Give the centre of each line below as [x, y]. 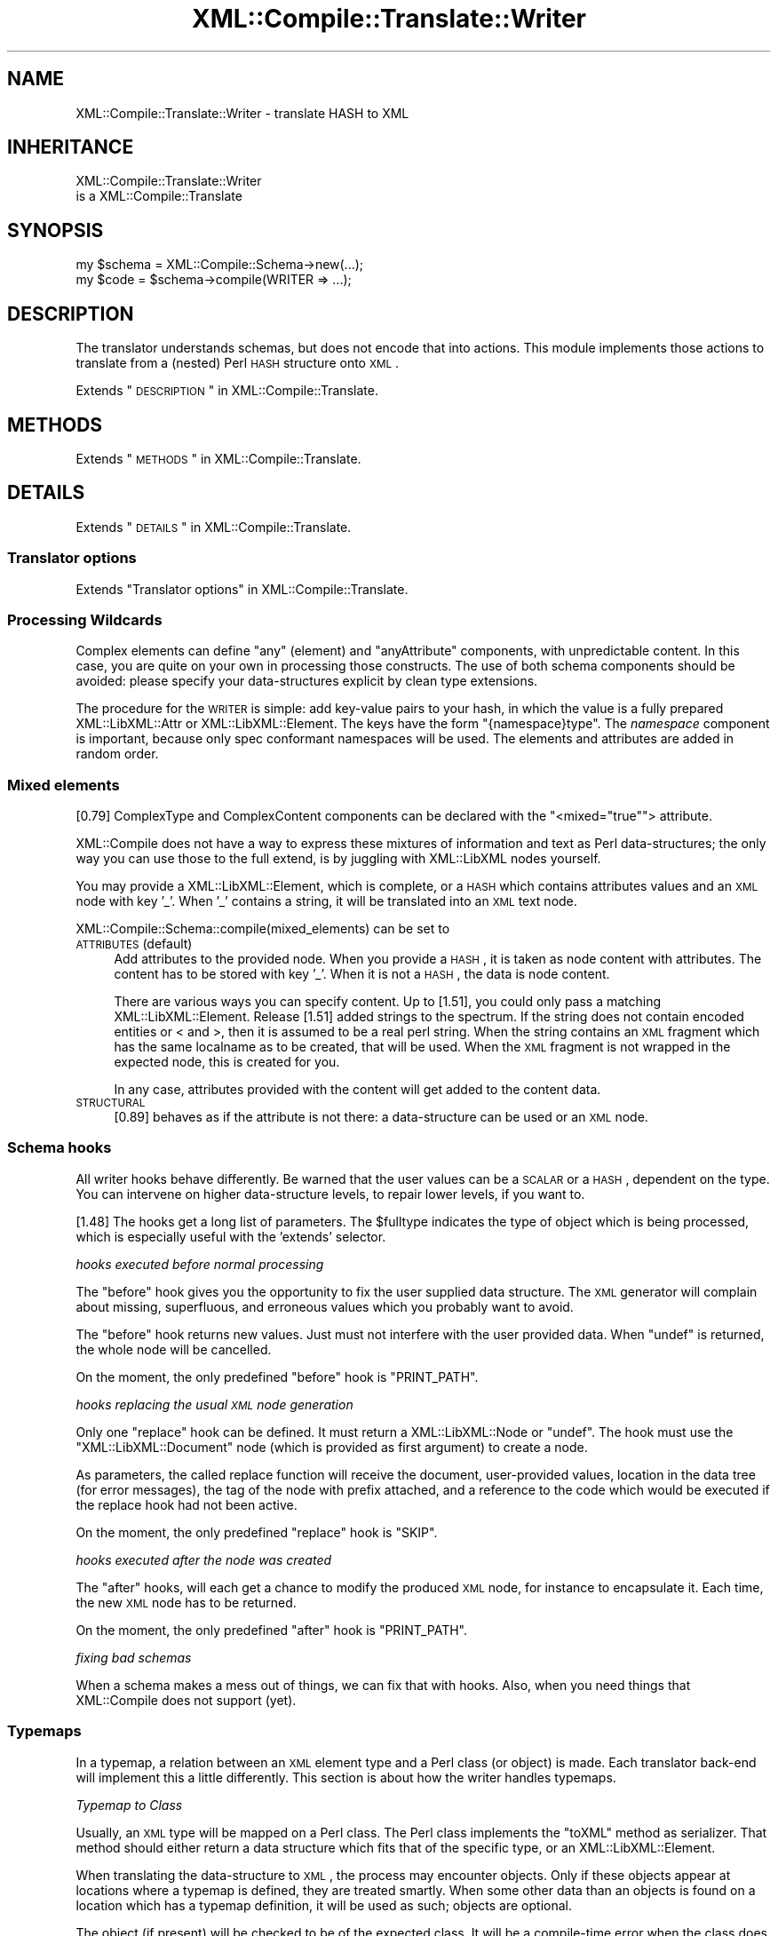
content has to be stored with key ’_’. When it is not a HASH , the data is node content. [362, 974]
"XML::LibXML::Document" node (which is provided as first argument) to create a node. [332, 1447]
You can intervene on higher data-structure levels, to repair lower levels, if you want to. [330, 1194]
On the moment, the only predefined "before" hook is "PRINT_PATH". [277, 1377]
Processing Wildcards [85, 619]
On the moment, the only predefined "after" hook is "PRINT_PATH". [272, 1630]
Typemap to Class [129, 1805]
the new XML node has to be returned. [186, 1602]
